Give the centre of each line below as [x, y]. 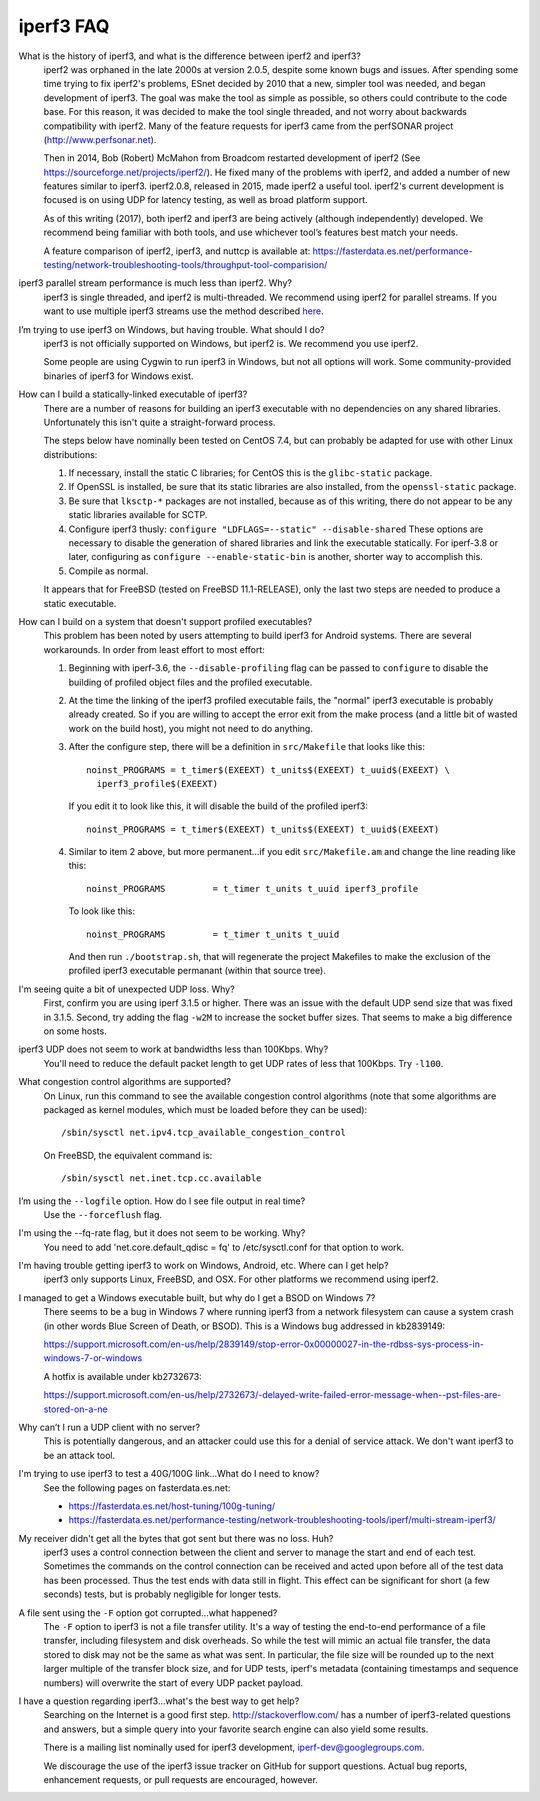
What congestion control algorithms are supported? [125, 1082]
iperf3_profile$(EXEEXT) [157, 783]
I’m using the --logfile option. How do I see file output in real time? [162, 1201]
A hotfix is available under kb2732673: [122, 1376]
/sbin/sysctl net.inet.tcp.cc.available [161, 1178]
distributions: [70, 454]
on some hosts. [75, 1031]
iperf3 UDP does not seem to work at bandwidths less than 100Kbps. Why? [173, 1049]
